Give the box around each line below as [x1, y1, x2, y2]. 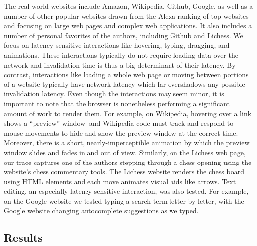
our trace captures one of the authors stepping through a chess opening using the [4, 157, 252, 167]
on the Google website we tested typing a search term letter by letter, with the [4, 195, 244, 206]
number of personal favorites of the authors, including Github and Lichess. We [4, 30, 243, 40]
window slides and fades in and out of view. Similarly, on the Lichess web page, [4, 147, 246, 157]
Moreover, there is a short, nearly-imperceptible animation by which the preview [4, 137, 250, 148]
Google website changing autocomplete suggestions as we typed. [4, 205, 199, 216]
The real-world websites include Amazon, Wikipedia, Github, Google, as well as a [4, 1, 253, 11]
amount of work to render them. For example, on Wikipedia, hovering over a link [4, 108, 252, 118]
